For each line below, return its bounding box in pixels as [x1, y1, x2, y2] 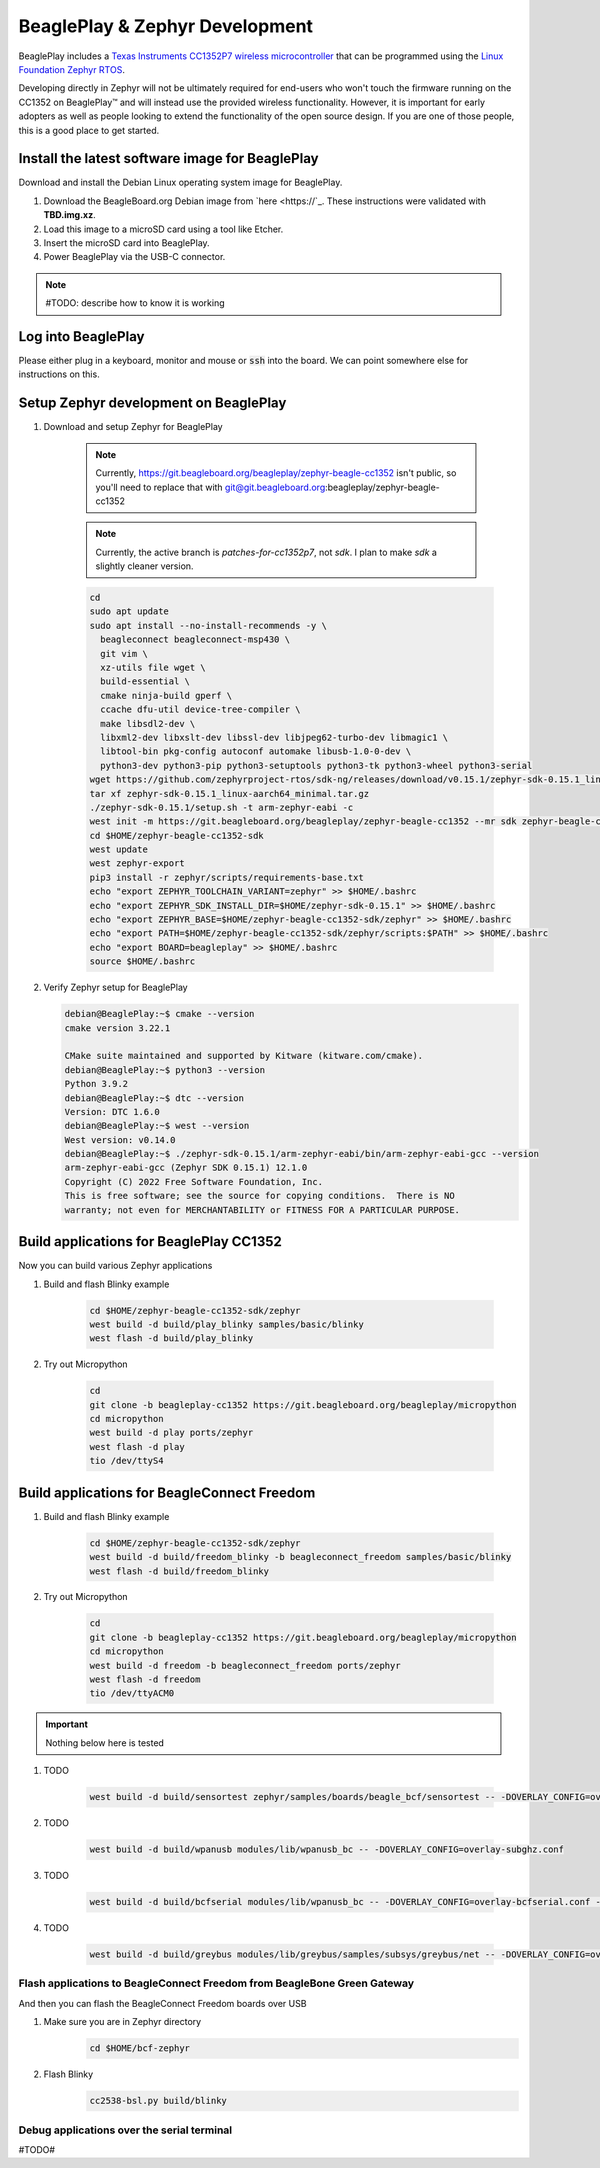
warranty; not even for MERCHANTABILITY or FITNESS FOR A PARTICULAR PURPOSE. [64, 1204, 460, 1215]
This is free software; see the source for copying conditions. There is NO [64, 1190, 455, 1202]
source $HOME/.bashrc [89, 956, 196, 967]
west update [89, 844, 149, 855]
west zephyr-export [89, 858, 185, 869]
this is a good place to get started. [18, 124, 160, 136]
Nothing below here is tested [45, 1736, 165, 1749]
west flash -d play [89, 1441, 185, 1452]
